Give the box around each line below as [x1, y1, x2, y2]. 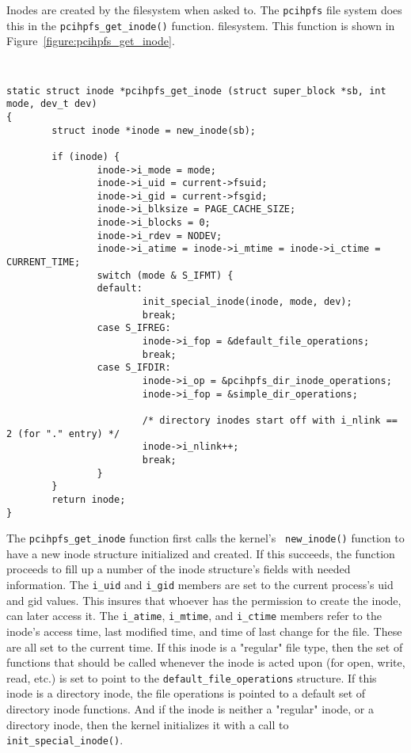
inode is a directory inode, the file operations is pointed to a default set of [6, 685, 366, 702]
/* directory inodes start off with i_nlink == [142, 414, 398, 426]
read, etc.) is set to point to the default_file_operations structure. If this [6, 669, 377, 686]
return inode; [51, 493, 126, 505]
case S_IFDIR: [97, 362, 171, 374]
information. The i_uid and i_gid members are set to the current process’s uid [6, 576, 394, 593]
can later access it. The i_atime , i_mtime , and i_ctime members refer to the [6, 607, 382, 624]
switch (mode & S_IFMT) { [97, 269, 234, 281]
